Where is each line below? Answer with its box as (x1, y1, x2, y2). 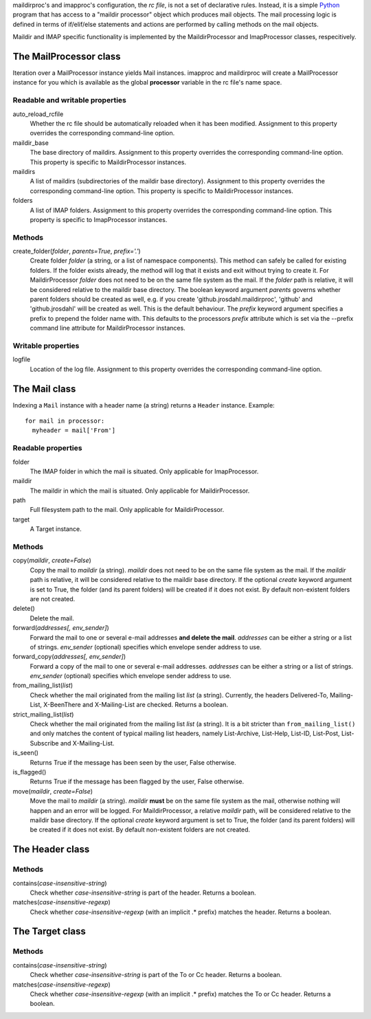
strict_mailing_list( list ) (12, 710, 74, 718)
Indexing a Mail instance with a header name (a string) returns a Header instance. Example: (12, 401, 275, 409)
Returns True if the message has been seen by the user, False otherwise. (30, 758, 236, 766)
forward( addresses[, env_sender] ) (12, 624, 109, 632)
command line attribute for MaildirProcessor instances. (30, 324, 185, 333)
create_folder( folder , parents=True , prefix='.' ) (12, 247, 141, 256)
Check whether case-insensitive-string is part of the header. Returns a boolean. (30, 888, 257, 897)
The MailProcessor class (12, 50, 121, 62)
